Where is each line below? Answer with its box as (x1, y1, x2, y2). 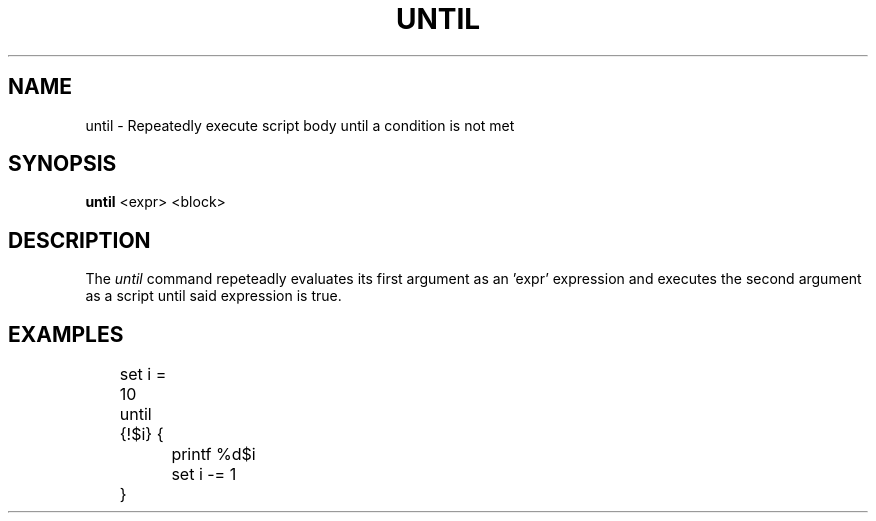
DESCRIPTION (8, 227, 151, 253)
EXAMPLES (8, 321, 124, 347)
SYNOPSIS (8, 151, 117, 177)
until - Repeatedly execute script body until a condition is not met (85, 116, 515, 134)
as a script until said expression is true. (85, 287, 342, 305)
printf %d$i (171, 444, 256, 465)
